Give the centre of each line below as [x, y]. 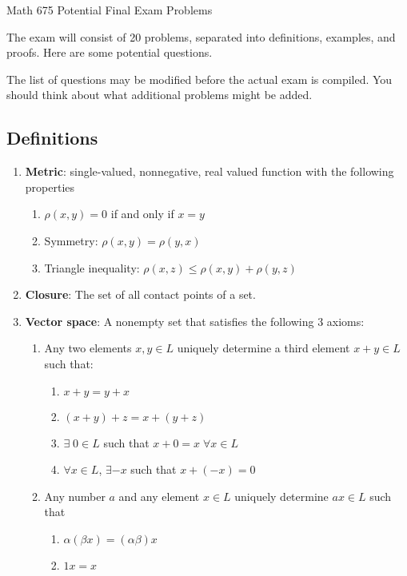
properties [50, 187]
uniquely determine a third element [263, 348]
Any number [75, 496]
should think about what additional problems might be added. [160, 95]
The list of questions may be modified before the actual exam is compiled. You [200, 79]
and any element [159, 496]
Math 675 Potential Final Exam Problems [110, 10]
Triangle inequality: [92, 267]
